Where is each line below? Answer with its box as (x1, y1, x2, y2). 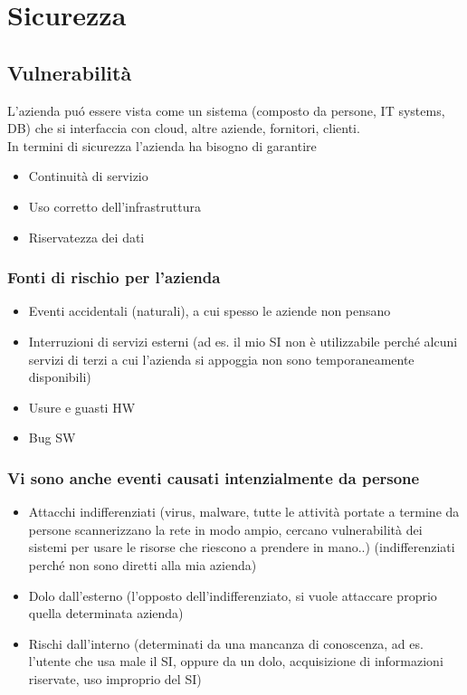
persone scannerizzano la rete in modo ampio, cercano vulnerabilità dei (28, 519, 423, 538)
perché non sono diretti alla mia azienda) (28, 555, 257, 574)
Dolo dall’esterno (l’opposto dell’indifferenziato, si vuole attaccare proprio (28, 586, 437, 605)
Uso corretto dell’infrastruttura (28, 196, 201, 215)
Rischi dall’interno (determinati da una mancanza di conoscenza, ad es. (28, 633, 424, 652)
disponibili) (28, 367, 91, 386)
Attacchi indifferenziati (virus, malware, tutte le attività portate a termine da (28, 502, 460, 521)
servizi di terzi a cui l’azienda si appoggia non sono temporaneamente (28, 349, 415, 368)
